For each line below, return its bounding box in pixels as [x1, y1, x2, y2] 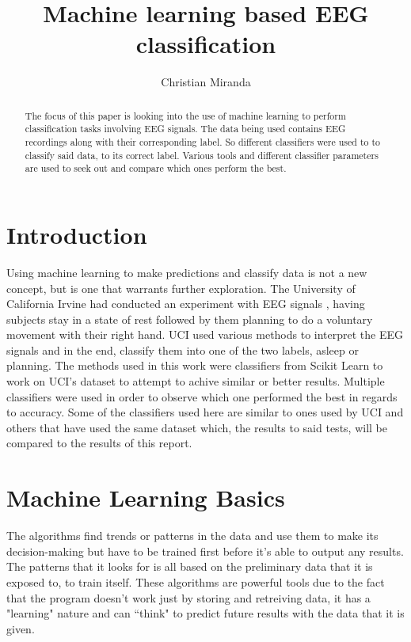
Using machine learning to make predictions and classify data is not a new [6, 264, 367, 280]
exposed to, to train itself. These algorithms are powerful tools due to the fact [6, 573, 385, 590]
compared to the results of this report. [6, 435, 192, 451]
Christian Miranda [161, 74, 251, 90]
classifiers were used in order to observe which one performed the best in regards [6, 388, 398, 405]
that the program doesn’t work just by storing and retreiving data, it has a [6, 589, 371, 606]
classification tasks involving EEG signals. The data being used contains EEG [25, 122, 346, 135]
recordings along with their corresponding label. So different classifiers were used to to [25, 135, 381, 149]
